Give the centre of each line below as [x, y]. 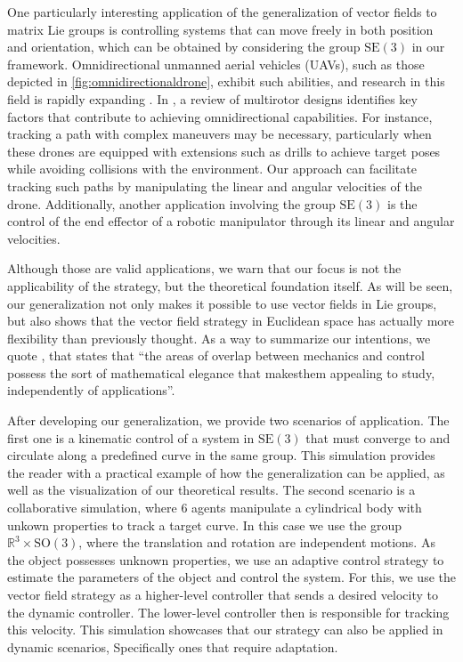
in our [428, 47]
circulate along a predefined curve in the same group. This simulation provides [221, 455]
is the [402, 203]
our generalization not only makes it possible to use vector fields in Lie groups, [222, 303]
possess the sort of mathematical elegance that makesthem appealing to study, [221, 372]
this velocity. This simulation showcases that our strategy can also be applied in [225, 630]
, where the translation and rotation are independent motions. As [257, 542]
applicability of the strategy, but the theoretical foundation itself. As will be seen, [230, 285]
